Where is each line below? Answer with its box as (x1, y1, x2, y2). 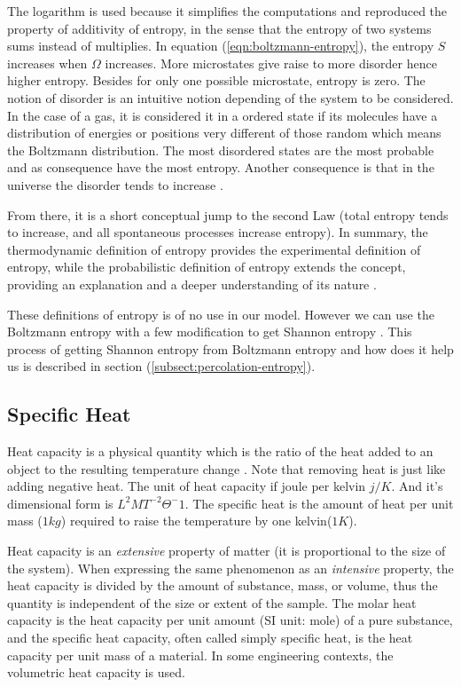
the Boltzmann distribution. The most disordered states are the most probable (7, 140, 434, 159)
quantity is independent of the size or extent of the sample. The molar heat (7, 593, 417, 612)
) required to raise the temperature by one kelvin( (60, 511, 332, 530)
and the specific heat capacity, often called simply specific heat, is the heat (7, 628, 413, 647)
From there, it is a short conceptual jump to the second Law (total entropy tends (7, 205, 449, 224)
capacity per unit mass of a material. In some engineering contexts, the (7, 645, 394, 664)
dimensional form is (7, 494, 113, 512)
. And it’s (391, 477, 443, 495)
